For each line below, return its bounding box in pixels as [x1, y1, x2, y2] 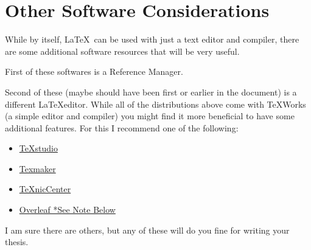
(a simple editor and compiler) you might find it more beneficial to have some [5, 109, 295, 122]
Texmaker [19, 162, 56, 175]
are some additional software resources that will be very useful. [5, 44, 240, 57]
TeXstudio [19, 142, 58, 155]
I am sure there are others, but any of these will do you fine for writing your [5, 223, 290, 236]
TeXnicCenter [19, 182, 71, 195]
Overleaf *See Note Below [19, 203, 116, 216]
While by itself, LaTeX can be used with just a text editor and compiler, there [5, 33, 299, 46]
